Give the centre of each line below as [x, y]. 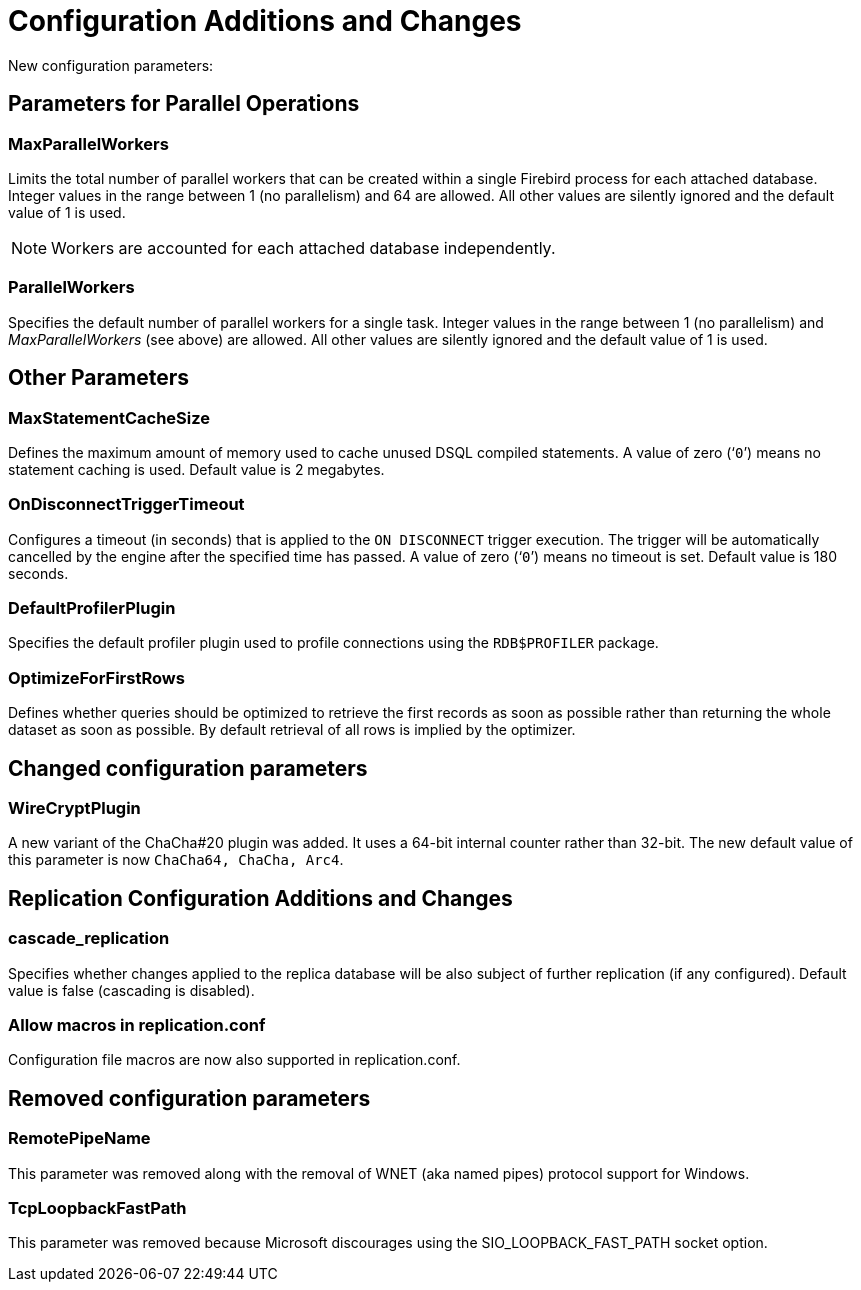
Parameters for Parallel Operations [184, 104]
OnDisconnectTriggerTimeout [126, 504]
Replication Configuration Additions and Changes [260, 898]
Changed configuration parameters [188, 768]
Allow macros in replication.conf [137, 1025]
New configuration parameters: [111, 65]
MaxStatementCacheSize [109, 417]
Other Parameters [99, 378]
